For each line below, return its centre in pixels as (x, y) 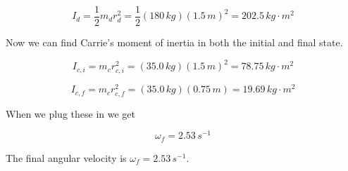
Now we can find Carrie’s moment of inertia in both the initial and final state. (174, 42)
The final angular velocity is (66, 157)
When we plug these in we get (70, 113)
